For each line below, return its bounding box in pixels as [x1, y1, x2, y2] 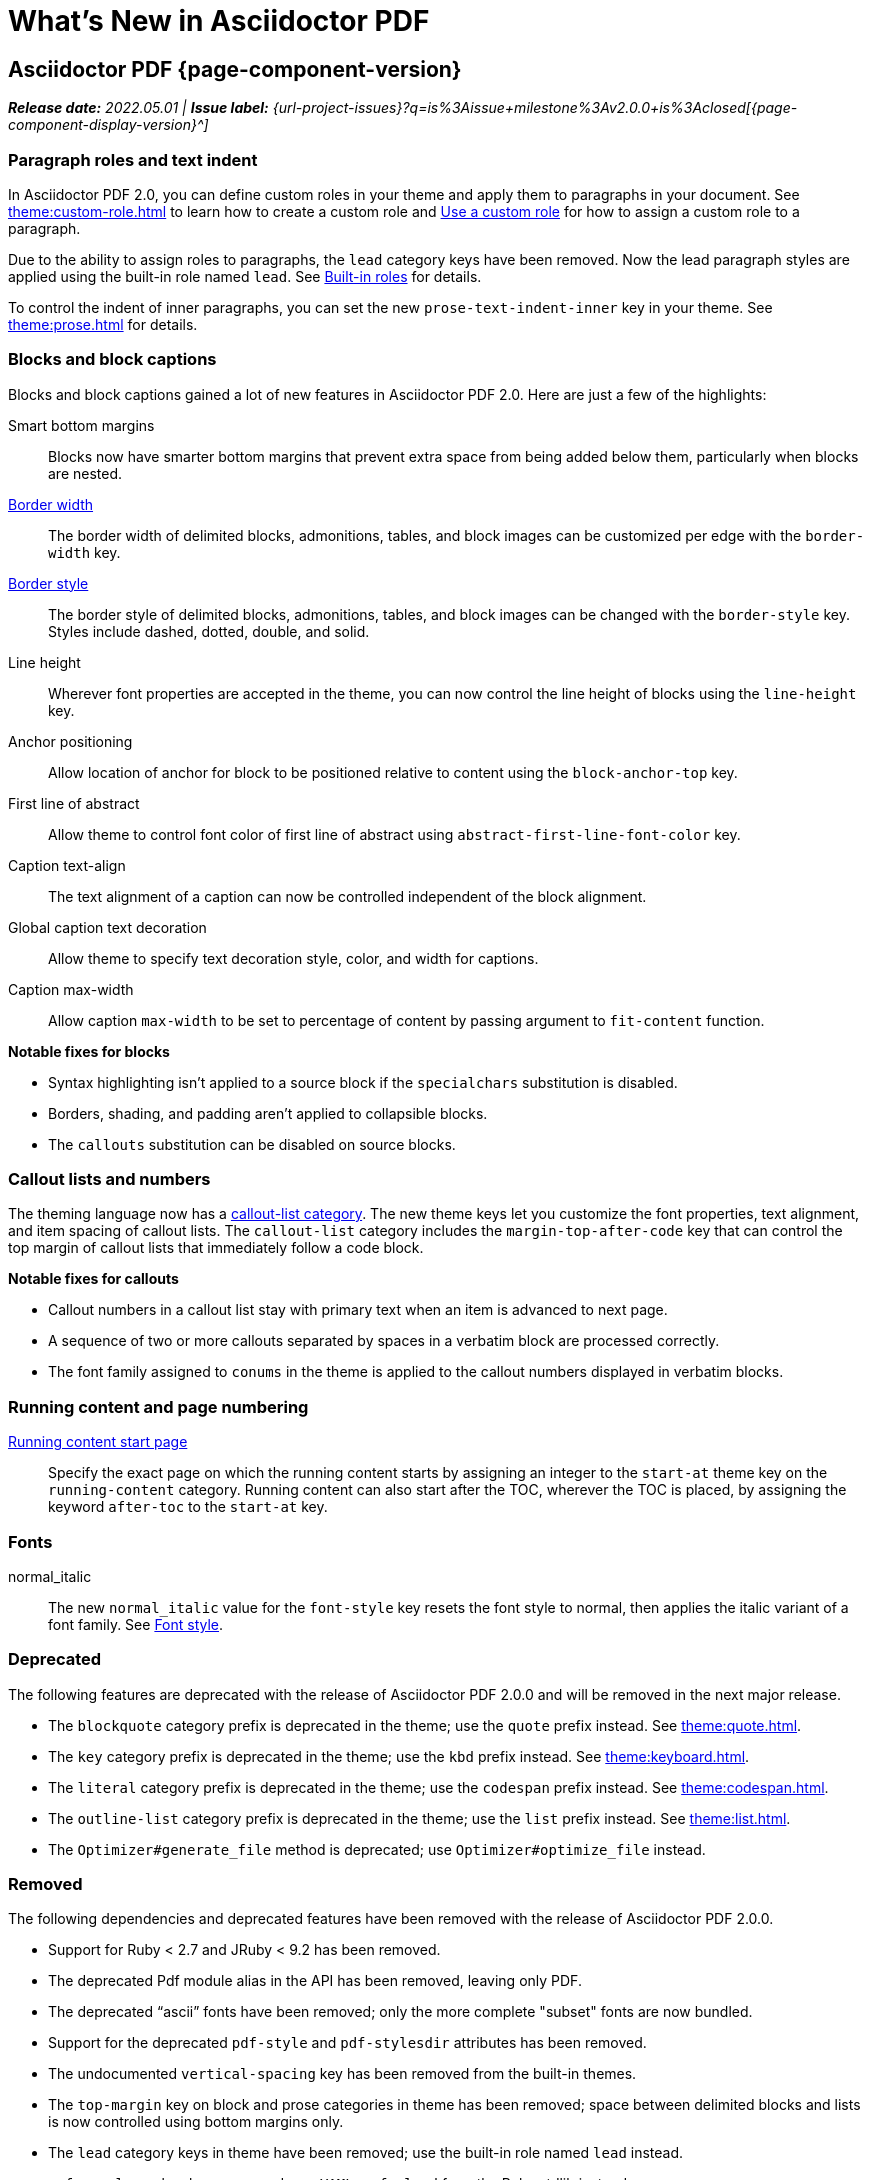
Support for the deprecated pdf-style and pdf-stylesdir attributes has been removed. [48, 2034, 647, 2052]
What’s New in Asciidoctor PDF [8, 4, 430, 38]
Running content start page [8, 1433, 188, 1451]
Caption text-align [8, 856, 126, 874]
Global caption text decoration [8, 918, 207, 936]
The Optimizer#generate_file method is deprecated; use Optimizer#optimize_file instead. [48, 1840, 706, 1858]
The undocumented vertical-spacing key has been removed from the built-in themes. [48, 2065, 637, 2083]
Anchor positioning [8, 732, 133, 750]
